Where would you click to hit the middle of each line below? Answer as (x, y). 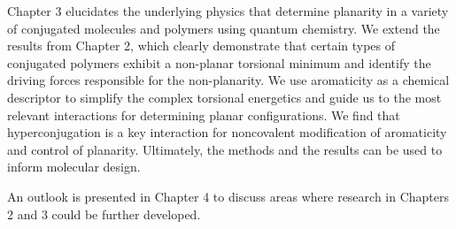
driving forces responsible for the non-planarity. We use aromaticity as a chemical (228, 80)
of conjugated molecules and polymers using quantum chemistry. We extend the (224, 28)
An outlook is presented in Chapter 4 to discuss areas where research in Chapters (228, 196)
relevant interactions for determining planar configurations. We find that (204, 114)
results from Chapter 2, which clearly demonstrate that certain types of (201, 46)
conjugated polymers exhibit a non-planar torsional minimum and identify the (219, 62)
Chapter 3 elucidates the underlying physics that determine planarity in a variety (228, 11)
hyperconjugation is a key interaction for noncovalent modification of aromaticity (227, 132)
